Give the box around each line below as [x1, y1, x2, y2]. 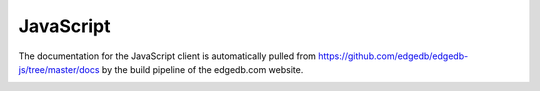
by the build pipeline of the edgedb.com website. [101, 63, 304, 75]
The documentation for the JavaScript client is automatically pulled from [18, 50, 317, 62]
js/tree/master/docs [18, 63, 100, 75]
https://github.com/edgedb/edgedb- [318, 50, 469, 62]
